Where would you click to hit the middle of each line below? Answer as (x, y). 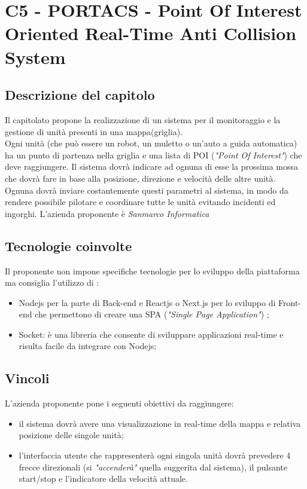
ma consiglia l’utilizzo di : (52, 282)
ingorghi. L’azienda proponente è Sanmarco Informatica (107, 213)
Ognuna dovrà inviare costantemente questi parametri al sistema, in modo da (147, 190)
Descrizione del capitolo (80, 95)
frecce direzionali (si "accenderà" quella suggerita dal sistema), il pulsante (153, 467)
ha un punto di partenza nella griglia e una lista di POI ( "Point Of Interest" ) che (153, 155)
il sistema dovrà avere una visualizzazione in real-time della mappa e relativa (160, 423)
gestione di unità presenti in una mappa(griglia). (94, 131)
